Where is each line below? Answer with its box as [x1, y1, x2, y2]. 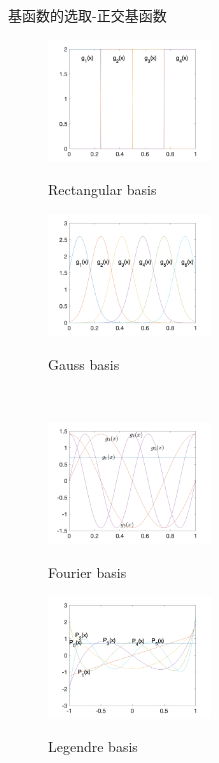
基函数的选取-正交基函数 [8, 5, 167, 25]
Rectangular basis [48, 179, 157, 200]
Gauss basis [48, 353, 120, 374]
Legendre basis [48, 736, 138, 757]
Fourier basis [48, 561, 127, 582]
